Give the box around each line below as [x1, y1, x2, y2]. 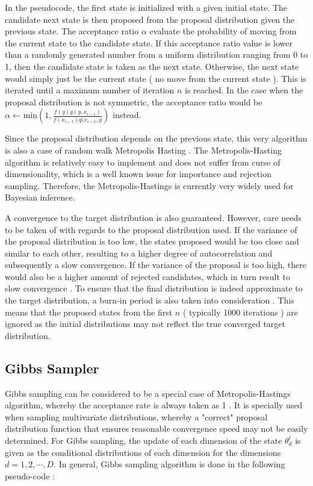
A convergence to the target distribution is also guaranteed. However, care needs [5, 211, 302, 223]
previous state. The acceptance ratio [5, 25, 139, 37]
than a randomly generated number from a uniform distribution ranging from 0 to [5, 48, 308, 61]
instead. [112, 108, 141, 121]
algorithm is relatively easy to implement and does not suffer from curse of [5, 155, 280, 168]
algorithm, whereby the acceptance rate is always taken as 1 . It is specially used [5, 399, 303, 411]
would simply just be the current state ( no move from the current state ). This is [5, 72, 306, 84]
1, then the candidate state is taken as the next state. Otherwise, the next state [5, 60, 299, 72]
